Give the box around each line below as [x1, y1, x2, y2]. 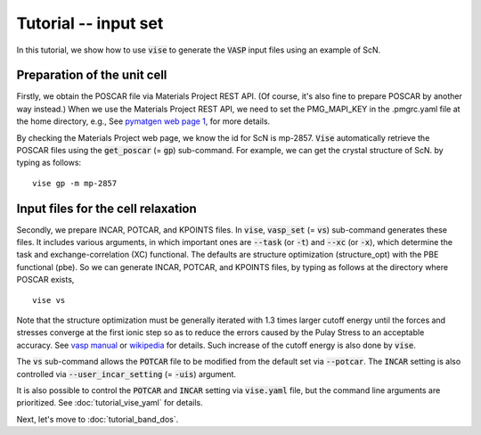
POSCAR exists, [16, 275, 75, 285]
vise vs [32, 295, 66, 305]
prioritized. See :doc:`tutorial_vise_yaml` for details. [16, 398, 204, 408]
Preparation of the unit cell [16, 68, 167, 83]
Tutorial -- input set [16, 13, 164, 33]
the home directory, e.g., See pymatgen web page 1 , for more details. [16, 116, 271, 127]
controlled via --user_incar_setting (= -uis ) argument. [16, 368, 236, 379]
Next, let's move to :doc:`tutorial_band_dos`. [16, 414, 179, 424]
